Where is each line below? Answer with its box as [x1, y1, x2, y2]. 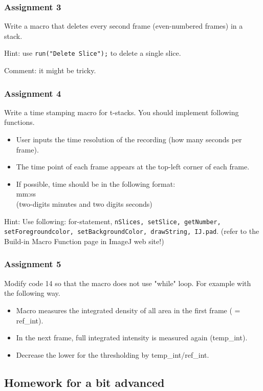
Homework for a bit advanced [4, 374, 165, 390]
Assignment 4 [4, 86, 61, 99]
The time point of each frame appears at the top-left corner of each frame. [16, 161, 250, 172]
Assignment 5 [4, 257, 61, 270]
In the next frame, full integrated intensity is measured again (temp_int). [16, 332, 248, 343]
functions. [4, 117, 35, 127]
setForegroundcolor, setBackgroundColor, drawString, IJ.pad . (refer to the [4, 226, 259, 236]
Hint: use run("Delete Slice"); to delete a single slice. [4, 48, 181, 58]
